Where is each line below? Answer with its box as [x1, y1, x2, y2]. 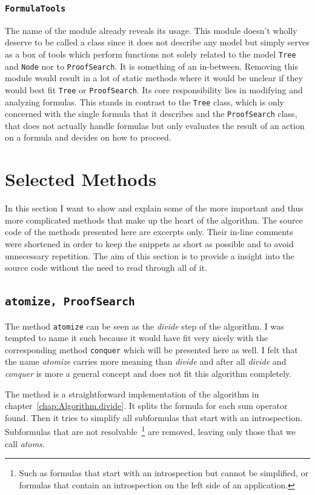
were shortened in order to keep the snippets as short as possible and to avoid [5, 237, 294, 250]
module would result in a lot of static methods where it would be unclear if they [5, 71, 303, 84]
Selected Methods [5, 167, 156, 191]
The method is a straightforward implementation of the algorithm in [5, 387, 259, 400]
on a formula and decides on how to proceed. [5, 131, 171, 144]
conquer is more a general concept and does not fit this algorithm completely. [5, 367, 292, 379]
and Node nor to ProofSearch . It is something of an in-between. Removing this [5, 59, 298, 72]
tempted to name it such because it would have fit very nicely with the [5, 331, 268, 344]
